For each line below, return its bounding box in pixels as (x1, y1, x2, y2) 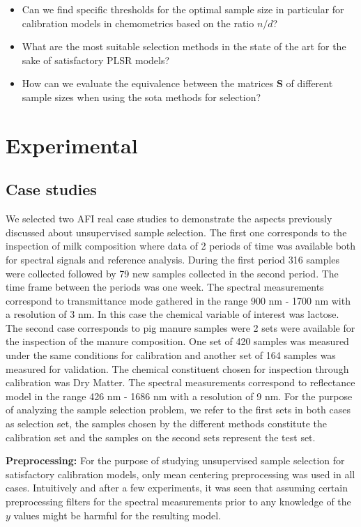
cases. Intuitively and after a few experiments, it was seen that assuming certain (6, 480, 348, 495)
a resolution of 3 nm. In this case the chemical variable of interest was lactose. (6, 307, 339, 321)
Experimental (6, 130, 138, 159)
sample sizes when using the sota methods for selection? (22, 89, 261, 104)
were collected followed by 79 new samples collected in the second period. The (6, 266, 339, 280)
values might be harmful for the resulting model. (13, 507, 221, 522)
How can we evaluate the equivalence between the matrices (22, 76, 274, 91)
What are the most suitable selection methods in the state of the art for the (22, 39, 346, 54)
